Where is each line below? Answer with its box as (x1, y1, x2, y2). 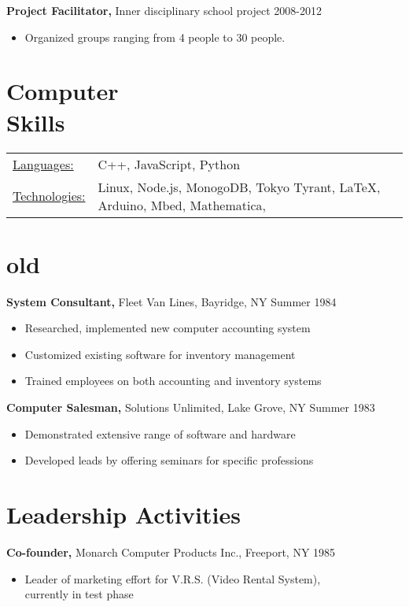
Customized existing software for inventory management (24, 346, 296, 362)
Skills (6, 105, 65, 138)
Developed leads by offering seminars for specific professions (24, 452, 314, 468)
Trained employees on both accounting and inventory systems (24, 372, 322, 389)
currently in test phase (24, 586, 134, 602)
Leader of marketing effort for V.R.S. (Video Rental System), (24, 570, 321, 587)
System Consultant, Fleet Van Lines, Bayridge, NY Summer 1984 (6, 293, 337, 309)
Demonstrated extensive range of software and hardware (24, 425, 296, 442)
